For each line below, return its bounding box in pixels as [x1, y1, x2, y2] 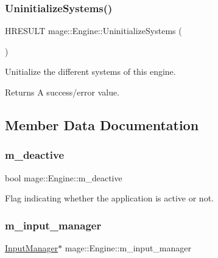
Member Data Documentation [5, 115, 199, 134]
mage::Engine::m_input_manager [65, 242, 192, 254]
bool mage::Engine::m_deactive [5, 171, 122, 184]
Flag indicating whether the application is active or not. [5, 192, 214, 204]
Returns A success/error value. [5, 86, 120, 98]
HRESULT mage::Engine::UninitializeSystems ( [5, 24, 182, 37]
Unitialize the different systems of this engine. [5, 65, 176, 78]
